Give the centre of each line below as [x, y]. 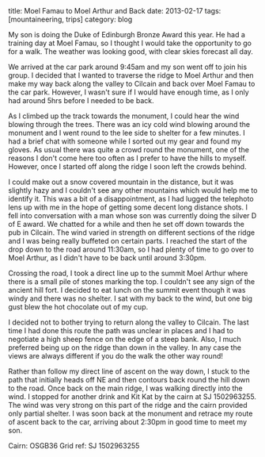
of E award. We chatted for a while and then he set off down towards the [127, 224]
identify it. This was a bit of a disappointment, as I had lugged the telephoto [131, 199]
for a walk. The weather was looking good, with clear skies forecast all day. [131, 52]
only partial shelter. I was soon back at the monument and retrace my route [131, 413]
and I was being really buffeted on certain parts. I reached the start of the [128, 241]
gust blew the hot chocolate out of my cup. [78, 307]
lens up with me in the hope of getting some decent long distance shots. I [128, 207]
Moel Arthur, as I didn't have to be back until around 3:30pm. [108, 258]
